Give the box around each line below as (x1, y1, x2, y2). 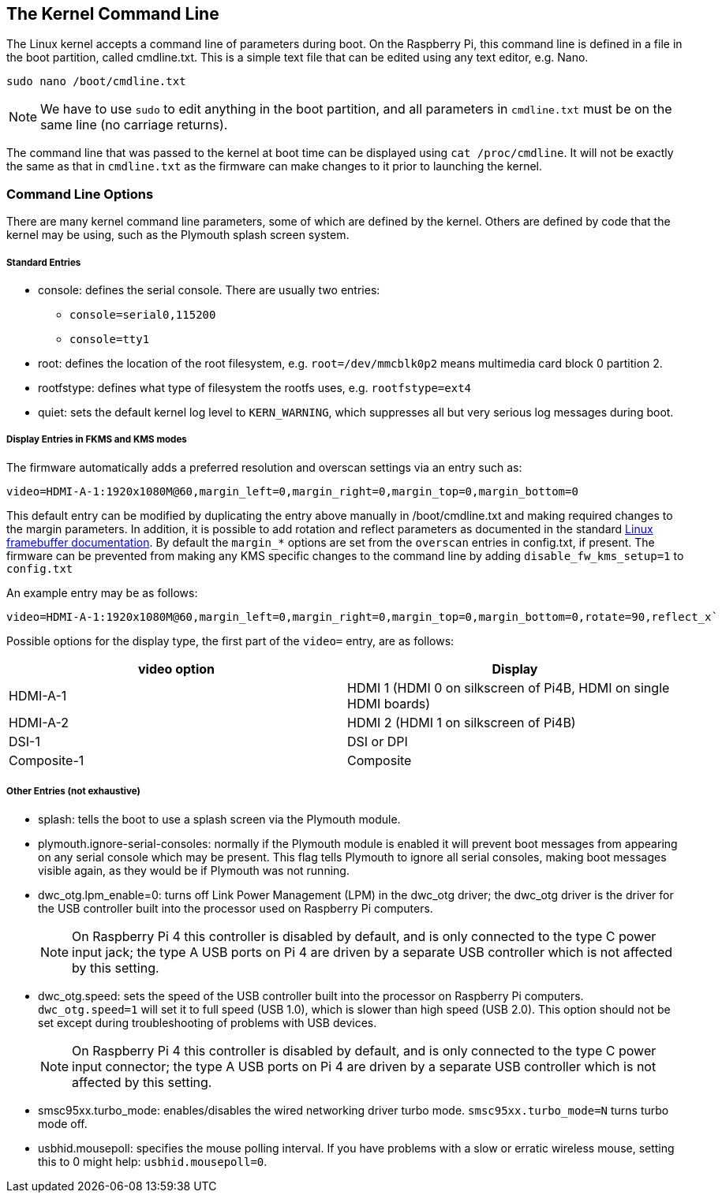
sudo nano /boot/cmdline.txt (6, 75, 186, 88)
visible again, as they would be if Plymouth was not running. (38, 863, 350, 877)
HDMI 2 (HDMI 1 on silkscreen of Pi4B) (347, 714, 576, 730)
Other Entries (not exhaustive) (6, 786, 140, 797)
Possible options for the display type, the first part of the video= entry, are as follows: (6, 633, 455, 648)
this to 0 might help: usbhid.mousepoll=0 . (38, 1154, 267, 1168)
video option (137, 660, 215, 677)
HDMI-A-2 (9, 714, 69, 730)
